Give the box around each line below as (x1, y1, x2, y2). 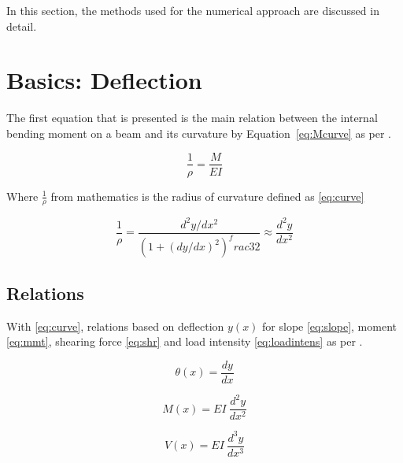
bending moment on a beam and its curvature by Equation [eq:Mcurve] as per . (6, 124, 392, 141)
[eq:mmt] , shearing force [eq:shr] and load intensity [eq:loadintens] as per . (6, 333, 363, 350)
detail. (6, 17, 37, 34)
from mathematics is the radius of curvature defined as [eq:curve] (50, 187, 364, 204)
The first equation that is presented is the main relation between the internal (6, 109, 378, 126)
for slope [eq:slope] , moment (262, 317, 397, 334)
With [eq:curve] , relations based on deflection (6, 317, 224, 334)
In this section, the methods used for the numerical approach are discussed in (6, 2, 379, 18)
